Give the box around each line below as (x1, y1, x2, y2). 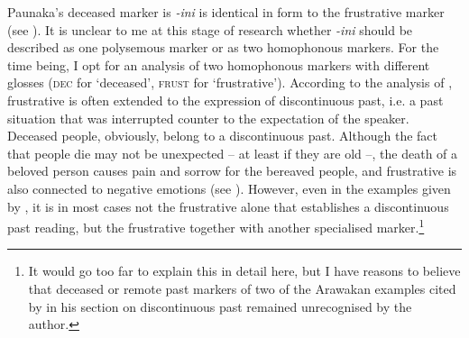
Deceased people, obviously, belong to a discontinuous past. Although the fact (7, 126, 437, 145)
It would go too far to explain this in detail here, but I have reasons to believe (28, 261, 461, 280)
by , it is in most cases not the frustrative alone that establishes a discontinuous (7, 196, 449, 215)
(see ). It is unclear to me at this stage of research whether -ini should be (7, 20, 413, 39)
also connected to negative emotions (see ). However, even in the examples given (7, 178, 451, 197)
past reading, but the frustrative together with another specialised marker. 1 (7, 215, 425, 236)
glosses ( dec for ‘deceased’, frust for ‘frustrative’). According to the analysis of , (7, 73, 453, 92)
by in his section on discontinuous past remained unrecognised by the (28, 297, 412, 315)
